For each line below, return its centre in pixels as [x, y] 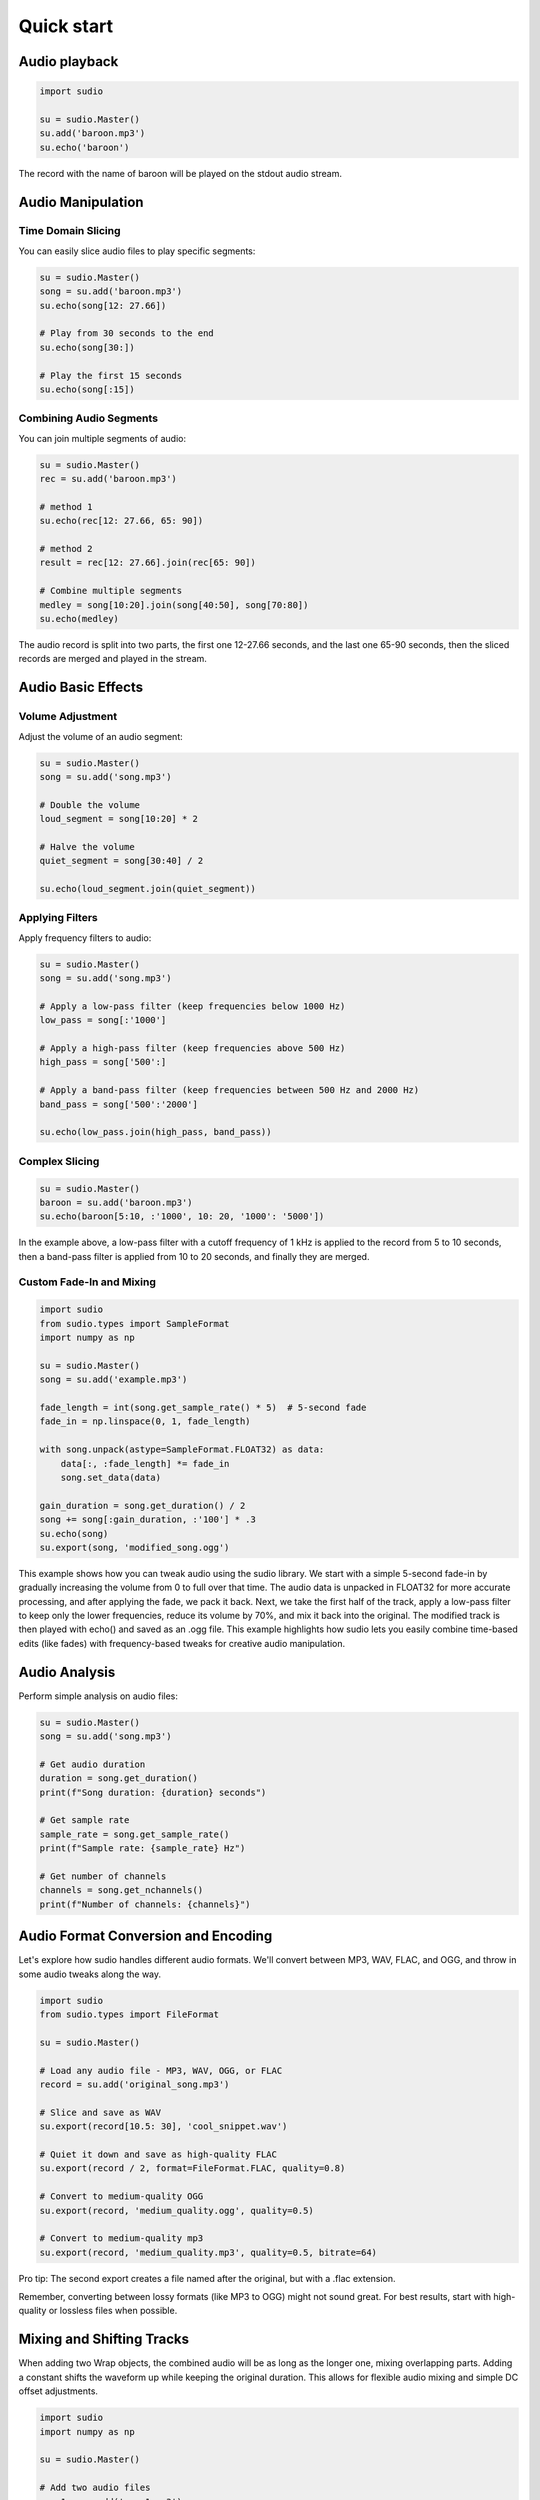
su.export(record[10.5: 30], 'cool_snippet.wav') [163, 2126]
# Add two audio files [95, 2488]
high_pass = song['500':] [103, 1062]
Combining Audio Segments [88, 418]
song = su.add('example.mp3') [113, 1379]
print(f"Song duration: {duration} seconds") [153, 1792]
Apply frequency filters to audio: [85, 937]
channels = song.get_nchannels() [121, 1890]
